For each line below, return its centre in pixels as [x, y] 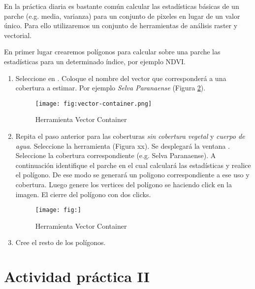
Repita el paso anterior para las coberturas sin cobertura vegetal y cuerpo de [130, 136]
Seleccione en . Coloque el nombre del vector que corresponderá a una [121, 78]
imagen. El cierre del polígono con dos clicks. [83, 194]
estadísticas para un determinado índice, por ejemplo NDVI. [95, 61]
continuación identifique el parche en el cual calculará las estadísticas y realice [133, 165]
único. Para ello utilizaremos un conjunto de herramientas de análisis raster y [121, 25]
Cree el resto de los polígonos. [61, 242]
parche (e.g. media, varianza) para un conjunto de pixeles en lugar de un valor [122, 16]
